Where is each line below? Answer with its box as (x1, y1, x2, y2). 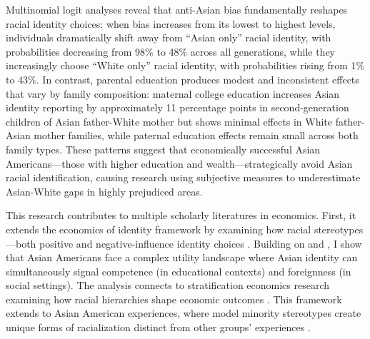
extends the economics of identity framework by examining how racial (6, 221, 311, 236)
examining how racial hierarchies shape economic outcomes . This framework (6, 291, 342, 306)
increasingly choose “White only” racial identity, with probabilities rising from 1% (6, 58, 365, 73)
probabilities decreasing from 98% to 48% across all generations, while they (6, 44, 336, 59)
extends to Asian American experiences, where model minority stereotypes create (6, 305, 361, 320)
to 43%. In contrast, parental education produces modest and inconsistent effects (6, 71, 359, 86)
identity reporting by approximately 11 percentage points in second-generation (6, 100, 349, 115)
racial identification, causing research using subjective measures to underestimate (6, 170, 361, 185)
